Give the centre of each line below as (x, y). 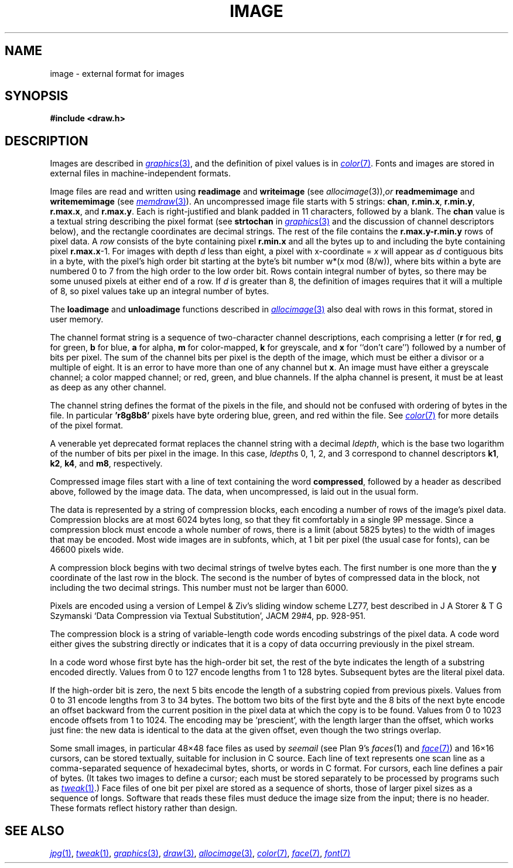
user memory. (77, 319)
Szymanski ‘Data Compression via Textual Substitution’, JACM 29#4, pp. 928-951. (208, 616)
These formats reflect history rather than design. (144, 808)
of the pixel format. (87, 426)
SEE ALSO (35, 830)
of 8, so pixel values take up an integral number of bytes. (160, 291)
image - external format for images (117, 73)
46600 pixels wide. (87, 550)
